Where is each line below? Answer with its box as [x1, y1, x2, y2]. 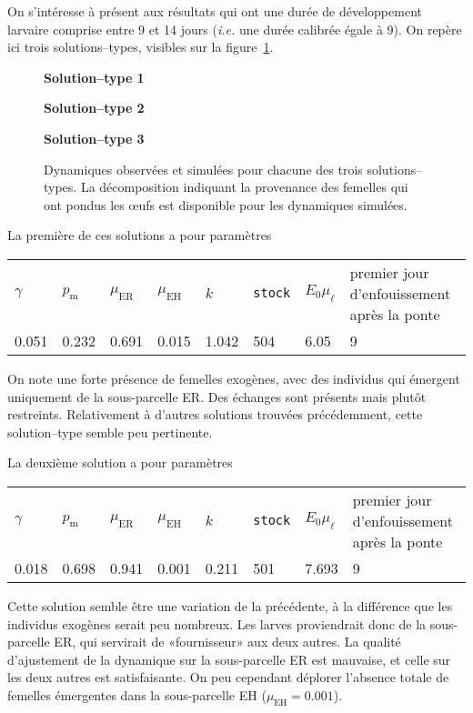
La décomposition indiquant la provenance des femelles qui [80, 177, 408, 196]
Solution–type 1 [44, 67, 145, 86]
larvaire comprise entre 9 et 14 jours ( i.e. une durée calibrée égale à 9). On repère [7, 19, 462, 38]
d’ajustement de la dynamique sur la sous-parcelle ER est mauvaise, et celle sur [7, 649, 451, 668]
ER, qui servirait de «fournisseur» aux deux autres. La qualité [54, 632, 401, 651]
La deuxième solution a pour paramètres [7, 453, 233, 472]
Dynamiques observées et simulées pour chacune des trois [44, 159, 363, 178]
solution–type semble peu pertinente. [7, 422, 213, 441]
